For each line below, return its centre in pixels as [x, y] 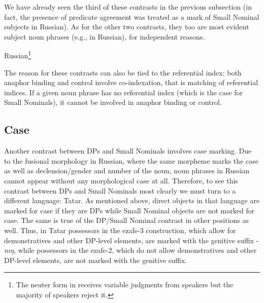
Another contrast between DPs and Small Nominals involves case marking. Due [128, 151]
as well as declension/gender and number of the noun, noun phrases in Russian [127, 171]
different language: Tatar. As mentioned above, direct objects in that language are [132, 200]
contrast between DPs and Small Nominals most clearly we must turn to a [120, 190]
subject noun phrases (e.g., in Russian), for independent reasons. [105, 36]
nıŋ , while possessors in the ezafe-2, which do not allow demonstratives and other [130, 250]
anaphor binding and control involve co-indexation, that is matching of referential [131, 82]
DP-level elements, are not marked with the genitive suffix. [96, 260]
